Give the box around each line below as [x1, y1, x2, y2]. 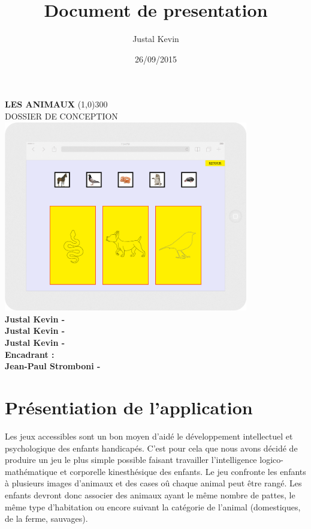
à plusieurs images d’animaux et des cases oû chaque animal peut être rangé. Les [5, 477, 302, 489]
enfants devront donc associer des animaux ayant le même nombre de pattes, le [5, 488, 295, 501]
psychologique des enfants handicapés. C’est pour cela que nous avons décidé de [5, 441, 298, 454]
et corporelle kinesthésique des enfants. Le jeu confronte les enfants [60, 465, 306, 477]
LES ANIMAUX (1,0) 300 [5, 98, 108, 110]
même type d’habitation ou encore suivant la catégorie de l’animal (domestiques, [5, 500, 301, 513]
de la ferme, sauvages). [5, 512, 88, 525]
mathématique [5, 465, 58, 477]
